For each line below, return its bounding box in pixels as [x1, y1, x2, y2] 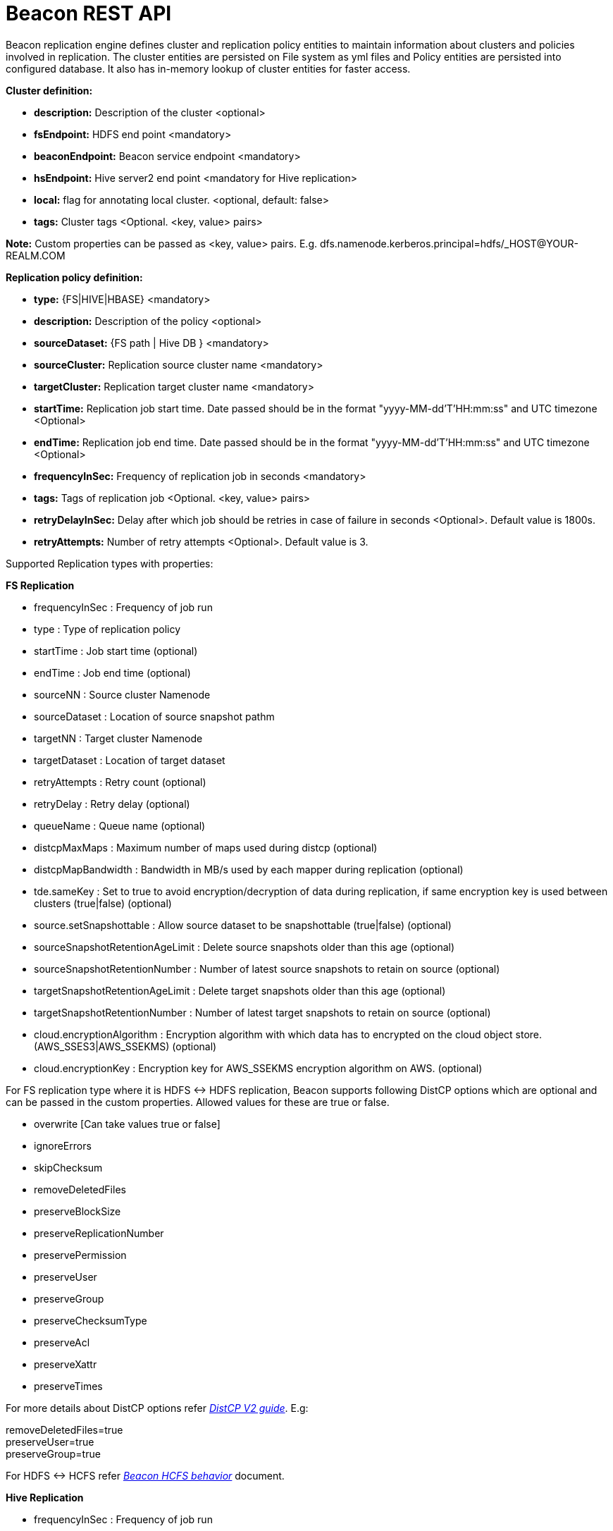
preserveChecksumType [34, 1314, 147, 1327]
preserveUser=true [6, 1435, 94, 1448]
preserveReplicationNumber [34, 1226, 164, 1239]
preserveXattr [34, 1358, 97, 1370]
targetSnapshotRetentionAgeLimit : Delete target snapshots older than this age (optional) [34, 984, 446, 997]
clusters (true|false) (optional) [34, 897, 172, 909]
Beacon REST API [6, 1, 172, 25]
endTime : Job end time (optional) [34, 666, 191, 679]
